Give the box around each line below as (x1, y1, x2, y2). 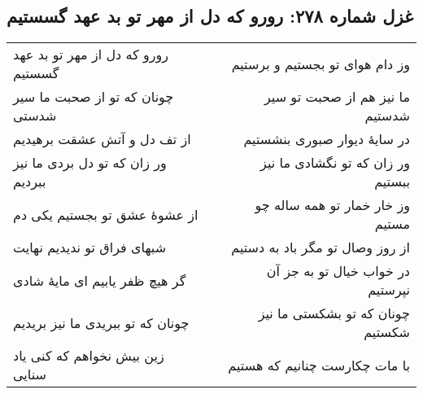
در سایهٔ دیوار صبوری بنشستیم (243, 129, 410, 149)
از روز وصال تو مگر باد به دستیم (231, 238, 410, 257)
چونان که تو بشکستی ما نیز (258, 304, 410, 323)
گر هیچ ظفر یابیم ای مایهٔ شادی (13, 270, 186, 290)
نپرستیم (368, 280, 410, 300)
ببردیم (13, 172, 46, 191)
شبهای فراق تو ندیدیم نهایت (13, 238, 167, 257)
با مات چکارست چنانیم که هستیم (228, 355, 410, 374)
